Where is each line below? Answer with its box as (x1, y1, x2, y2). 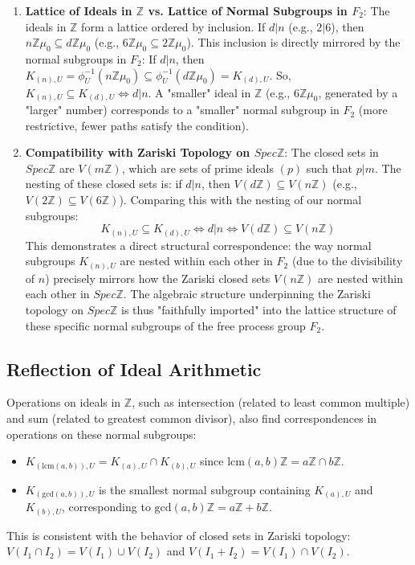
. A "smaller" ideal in (148, 84, 251, 100)
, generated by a (318, 84, 398, 100)
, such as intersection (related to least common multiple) (132, 394, 410, 411)
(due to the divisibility (291, 252, 403, 269)
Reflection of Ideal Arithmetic (6, 356, 262, 381)
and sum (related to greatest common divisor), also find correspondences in (6, 410, 377, 427)
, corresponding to (61, 498, 151, 515)
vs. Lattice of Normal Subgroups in (148, 2, 348, 18)
